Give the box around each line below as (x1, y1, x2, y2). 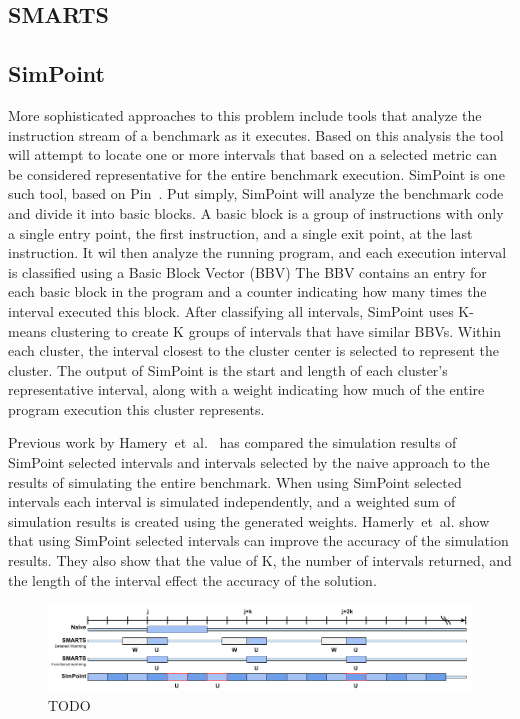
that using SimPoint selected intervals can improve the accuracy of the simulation (8, 530, 509, 551)
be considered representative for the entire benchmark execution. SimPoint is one (8, 163, 505, 184)
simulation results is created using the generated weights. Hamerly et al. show (8, 510, 490, 531)
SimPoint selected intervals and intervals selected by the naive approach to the (8, 452, 490, 473)
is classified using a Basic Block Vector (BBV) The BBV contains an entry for (8, 261, 487, 282)
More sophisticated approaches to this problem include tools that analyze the (8, 104, 482, 125)
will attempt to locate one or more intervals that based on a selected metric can (8, 144, 498, 165)
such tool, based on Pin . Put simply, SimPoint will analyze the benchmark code (8, 183, 504, 204)
